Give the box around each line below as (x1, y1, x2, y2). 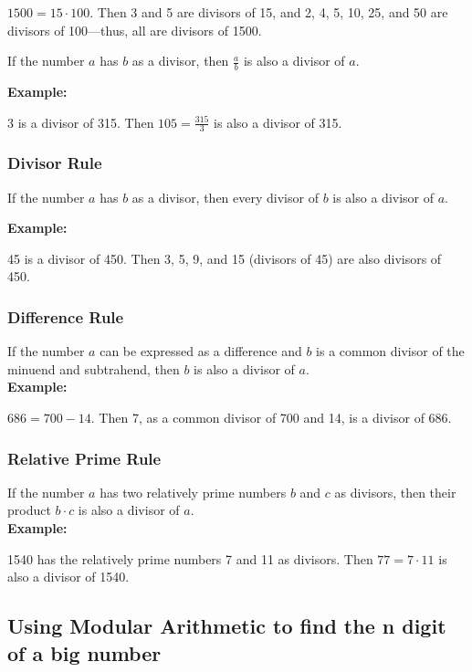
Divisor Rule (7, 152, 102, 174)
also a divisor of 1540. (7, 567, 130, 586)
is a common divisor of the (316, 341, 465, 361)
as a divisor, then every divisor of (131, 187, 319, 206)
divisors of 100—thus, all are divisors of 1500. (7, 20, 262, 39)
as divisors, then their (334, 482, 456, 501)
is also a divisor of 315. (214, 112, 342, 131)
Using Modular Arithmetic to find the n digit (7, 612, 446, 640)
